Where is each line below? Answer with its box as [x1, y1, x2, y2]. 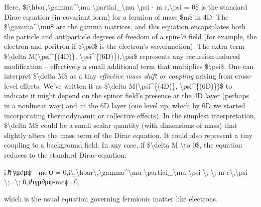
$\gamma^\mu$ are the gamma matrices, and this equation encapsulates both [4, 21, 246, 32]
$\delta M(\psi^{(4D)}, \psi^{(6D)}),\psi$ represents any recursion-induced [4, 50, 240, 61]
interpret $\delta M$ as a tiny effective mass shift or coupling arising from [4, 71, 233, 81]
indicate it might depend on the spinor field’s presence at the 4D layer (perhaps [4, 90, 249, 101]
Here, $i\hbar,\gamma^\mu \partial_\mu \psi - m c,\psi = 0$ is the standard [4, 2, 247, 12]
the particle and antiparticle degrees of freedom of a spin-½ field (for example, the [4, 31, 257, 41]
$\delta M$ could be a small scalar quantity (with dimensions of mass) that [4, 120, 237, 130]
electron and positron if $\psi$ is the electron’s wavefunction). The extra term [4, 41, 244, 51]
